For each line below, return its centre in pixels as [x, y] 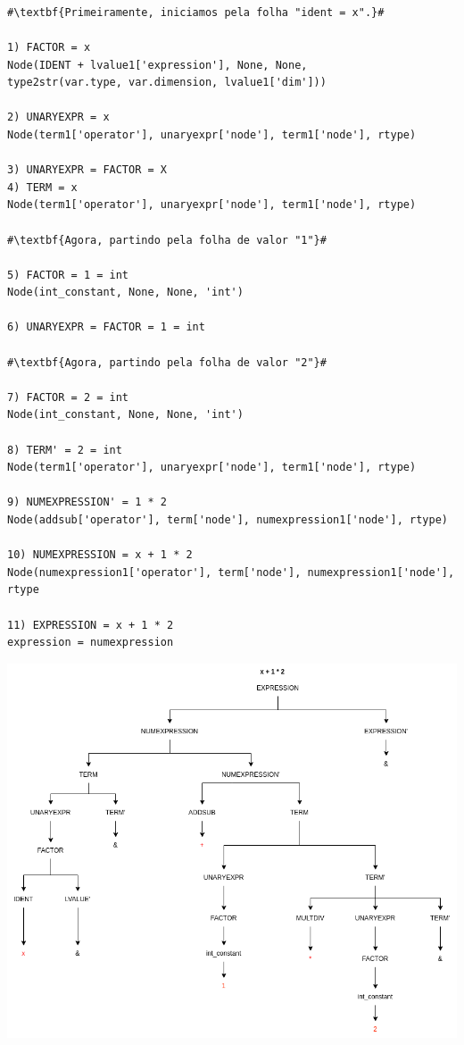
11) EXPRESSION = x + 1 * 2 [91, 625]
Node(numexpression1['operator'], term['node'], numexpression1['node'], [231, 572]
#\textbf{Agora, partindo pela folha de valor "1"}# [167, 240]
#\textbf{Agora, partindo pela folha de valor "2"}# [167, 362]
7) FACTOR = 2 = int [68, 397]
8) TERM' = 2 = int [65, 450]
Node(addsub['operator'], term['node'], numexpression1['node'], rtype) [228, 520]
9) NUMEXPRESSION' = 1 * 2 [87, 502]
